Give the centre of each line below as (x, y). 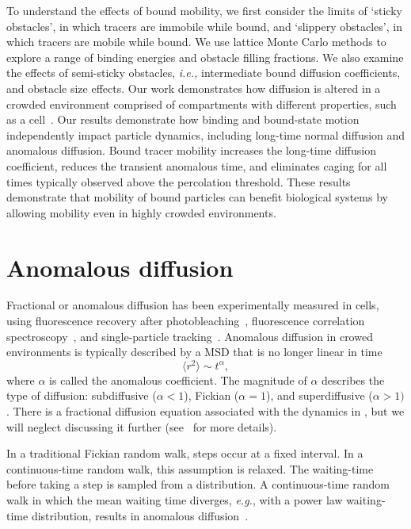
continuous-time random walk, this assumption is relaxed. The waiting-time (190, 468)
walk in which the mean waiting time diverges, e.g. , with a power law (175, 500)
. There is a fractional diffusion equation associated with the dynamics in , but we (205, 411)
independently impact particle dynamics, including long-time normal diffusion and (206, 134)
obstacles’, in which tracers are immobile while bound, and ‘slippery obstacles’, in (204, 26)
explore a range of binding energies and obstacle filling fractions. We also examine (205, 57)
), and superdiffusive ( (319, 395)
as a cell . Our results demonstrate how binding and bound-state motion (183, 119)
